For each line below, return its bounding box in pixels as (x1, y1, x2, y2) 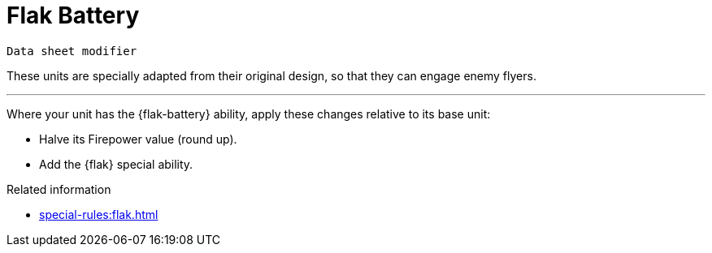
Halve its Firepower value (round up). (39, 131, 237, 146)
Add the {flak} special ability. (39, 157, 193, 171)
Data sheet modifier (7, 44, 137, 58)
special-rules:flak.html (39, 207, 158, 221)
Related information (7, 182, 111, 196)
